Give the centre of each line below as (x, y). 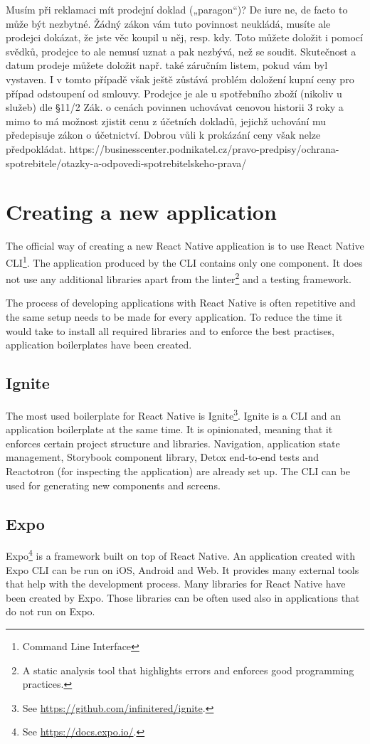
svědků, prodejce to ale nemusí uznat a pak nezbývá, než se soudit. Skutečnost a (181, 51)
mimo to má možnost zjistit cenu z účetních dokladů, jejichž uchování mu (166, 121)
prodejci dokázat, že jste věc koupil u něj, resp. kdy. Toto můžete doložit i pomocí (184, 37)
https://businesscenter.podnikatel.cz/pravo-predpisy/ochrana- (204, 148)
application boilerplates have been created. (99, 345)
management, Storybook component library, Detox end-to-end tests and (162, 457)
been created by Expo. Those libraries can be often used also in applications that (183, 597)
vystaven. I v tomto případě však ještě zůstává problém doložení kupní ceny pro (180, 79)
